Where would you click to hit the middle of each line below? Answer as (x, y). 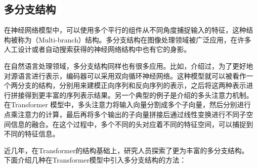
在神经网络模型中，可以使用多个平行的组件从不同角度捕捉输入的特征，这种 (125, 30)
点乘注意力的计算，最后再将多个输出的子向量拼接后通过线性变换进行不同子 (125, 114)
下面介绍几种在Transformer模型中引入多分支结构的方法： (95, 160)
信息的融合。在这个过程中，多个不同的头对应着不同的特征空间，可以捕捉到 (132, 124)
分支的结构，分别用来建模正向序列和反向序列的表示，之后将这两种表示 (132, 85)
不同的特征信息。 (32, 134)
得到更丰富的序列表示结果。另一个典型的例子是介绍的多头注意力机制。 (139, 95)
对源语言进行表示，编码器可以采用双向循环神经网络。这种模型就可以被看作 (125, 75)
